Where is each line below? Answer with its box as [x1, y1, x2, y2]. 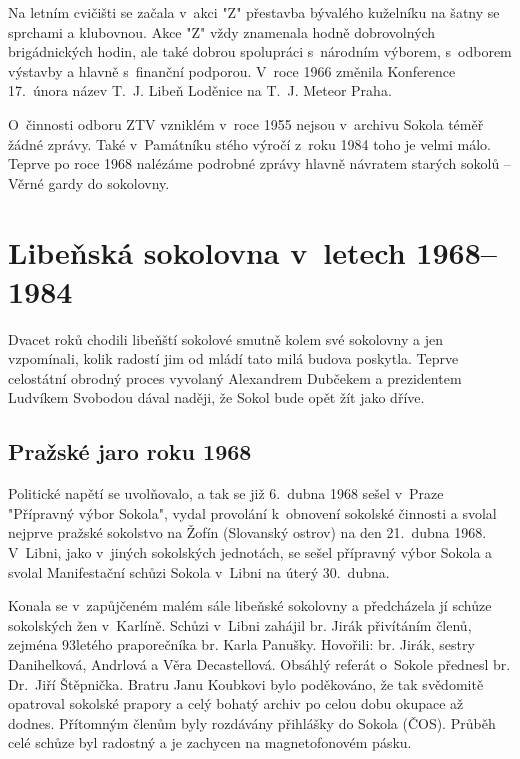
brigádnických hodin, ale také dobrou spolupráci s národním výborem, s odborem [8, 41, 512, 62]
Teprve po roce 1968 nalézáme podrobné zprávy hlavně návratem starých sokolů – [8, 153, 511, 174]
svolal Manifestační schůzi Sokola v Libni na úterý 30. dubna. [8, 561, 390, 582]
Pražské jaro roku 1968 [8, 436, 252, 467]
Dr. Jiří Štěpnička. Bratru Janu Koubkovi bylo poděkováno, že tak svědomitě [8, 673, 484, 694]
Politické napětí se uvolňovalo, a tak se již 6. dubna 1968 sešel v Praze [8, 483, 444, 504]
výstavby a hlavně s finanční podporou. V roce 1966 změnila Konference [8, 60, 456, 81]
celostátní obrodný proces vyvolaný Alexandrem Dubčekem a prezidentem [8, 367, 462, 388]
